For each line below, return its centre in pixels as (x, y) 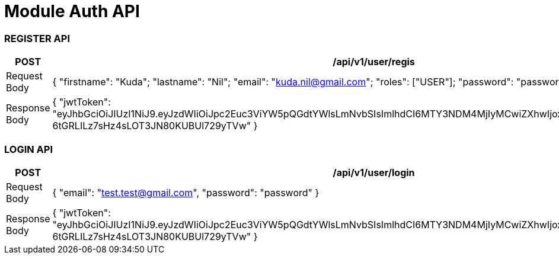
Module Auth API (72, 11)
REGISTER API (37, 38)
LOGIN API (29, 149)
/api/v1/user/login (374, 172)
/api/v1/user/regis (374, 62)
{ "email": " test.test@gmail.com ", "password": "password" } (186, 192)
